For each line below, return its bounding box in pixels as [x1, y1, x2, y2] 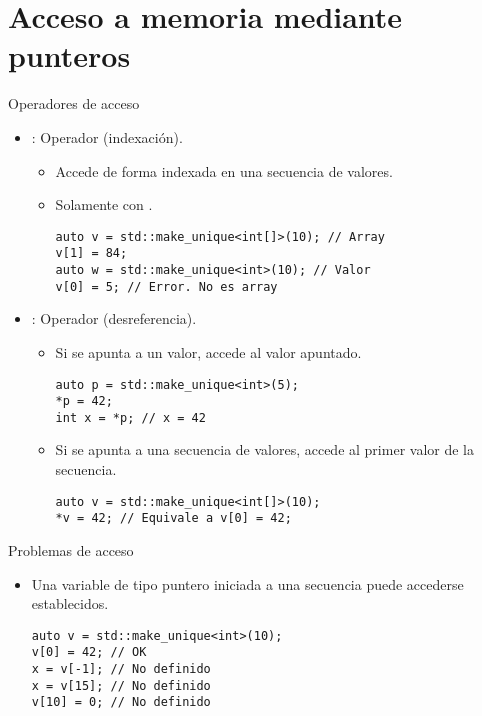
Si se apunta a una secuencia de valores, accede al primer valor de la [55, 439, 474, 460]
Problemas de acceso [8, 539, 134, 560]
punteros [8, 35, 131, 76]
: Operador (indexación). [31, 126, 183, 147]
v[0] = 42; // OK [31, 645, 147, 660]
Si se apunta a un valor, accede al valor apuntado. [55, 341, 362, 362]
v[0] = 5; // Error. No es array [55, 279, 278, 294]
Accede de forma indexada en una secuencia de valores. [55, 160, 393, 181]
